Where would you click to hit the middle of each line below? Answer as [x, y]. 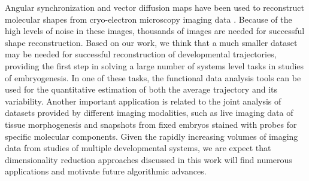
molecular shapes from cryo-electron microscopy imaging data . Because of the [149, 19]
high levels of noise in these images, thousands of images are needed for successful [155, 31]
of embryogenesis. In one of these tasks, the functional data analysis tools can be [153, 77]
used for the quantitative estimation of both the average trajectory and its [141, 89]
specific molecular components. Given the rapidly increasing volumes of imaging [152, 136]
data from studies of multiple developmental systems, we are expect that [138, 148]
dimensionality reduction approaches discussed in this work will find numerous [149, 159]
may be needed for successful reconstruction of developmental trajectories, [141, 54]
